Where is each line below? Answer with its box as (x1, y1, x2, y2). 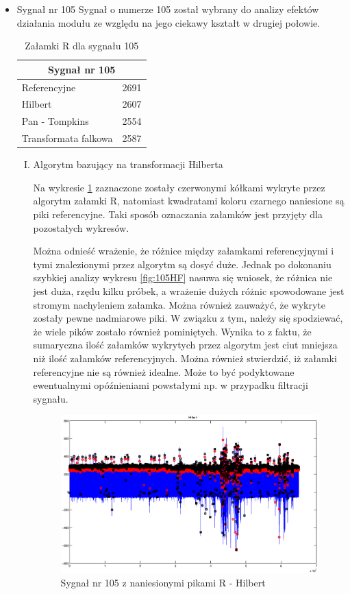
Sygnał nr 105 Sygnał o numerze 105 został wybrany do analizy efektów (16, 2, 319, 16)
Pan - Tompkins (21, 114, 89, 128)
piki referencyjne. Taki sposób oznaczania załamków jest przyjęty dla (33, 207, 323, 222)
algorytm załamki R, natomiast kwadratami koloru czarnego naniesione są (33, 193, 345, 208)
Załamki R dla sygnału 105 (25, 38, 139, 53)
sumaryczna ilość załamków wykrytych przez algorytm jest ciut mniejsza (33, 337, 338, 352)
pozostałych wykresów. (33, 220, 129, 235)
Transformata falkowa (21, 131, 113, 145)
